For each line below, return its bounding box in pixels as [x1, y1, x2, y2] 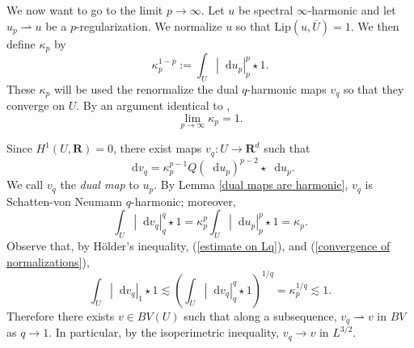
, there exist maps [112, 140, 202, 157]
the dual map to [60, 176, 139, 193]
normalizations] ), [6, 253, 90, 270]
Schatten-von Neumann [6, 192, 123, 209]
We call [6, 176, 44, 193]
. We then [350, 17, 399, 34]
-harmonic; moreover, [131, 192, 236, 209]
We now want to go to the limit [6, 2, 163, 18]
